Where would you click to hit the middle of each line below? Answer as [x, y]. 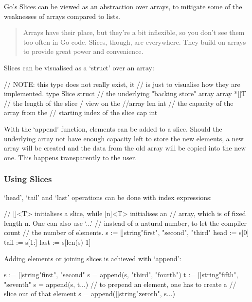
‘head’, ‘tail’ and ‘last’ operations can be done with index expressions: [108, 197]
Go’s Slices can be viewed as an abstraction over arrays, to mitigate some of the [123, 6]
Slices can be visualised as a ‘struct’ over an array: [79, 67]
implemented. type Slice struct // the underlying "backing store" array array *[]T [125, 93]
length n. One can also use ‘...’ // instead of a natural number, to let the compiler [125, 223]
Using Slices [28, 179]
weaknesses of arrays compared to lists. [62, 16]
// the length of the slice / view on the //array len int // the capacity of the [119, 103]
